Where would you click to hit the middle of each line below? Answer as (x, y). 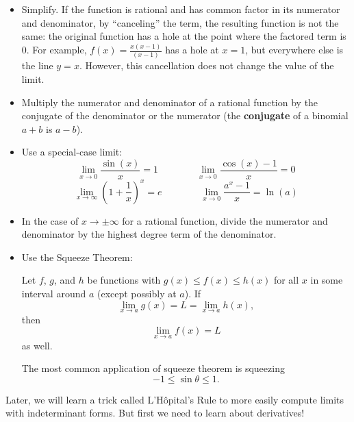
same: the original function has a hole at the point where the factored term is (184, 36)
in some (327, 280)
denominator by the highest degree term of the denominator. (149, 234)
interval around (54, 293)
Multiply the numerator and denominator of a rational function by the (170, 102)
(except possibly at (137, 293)
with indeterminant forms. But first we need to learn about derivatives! (155, 413)
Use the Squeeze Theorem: (77, 257)
